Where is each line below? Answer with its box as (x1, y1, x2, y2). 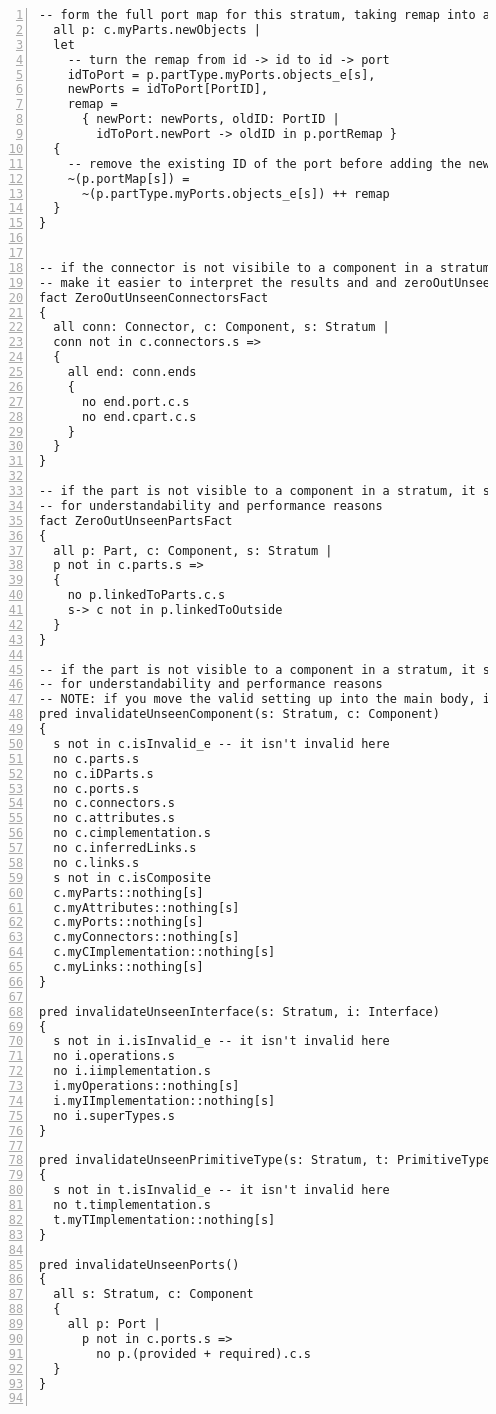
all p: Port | (67, 1317, 161, 1331)
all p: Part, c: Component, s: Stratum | (53, 543, 333, 558)
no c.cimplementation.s (53, 826, 211, 841)
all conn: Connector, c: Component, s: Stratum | (53, 320, 390, 335)
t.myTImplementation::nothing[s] (53, 1212, 276, 1227)
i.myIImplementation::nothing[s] (53, 1093, 276, 1108)
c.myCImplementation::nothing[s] (53, 945, 276, 960)
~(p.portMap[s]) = (67, 171, 190, 186)
